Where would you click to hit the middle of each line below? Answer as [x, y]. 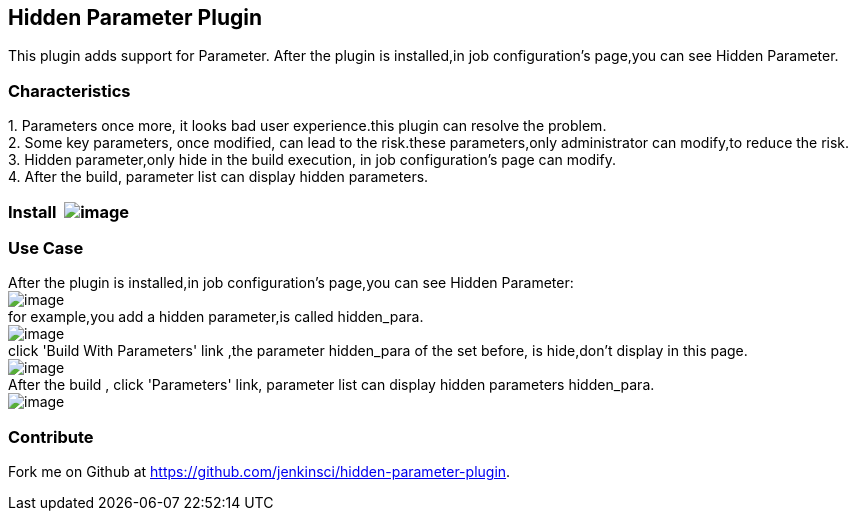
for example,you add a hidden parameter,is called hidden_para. [216, 317]
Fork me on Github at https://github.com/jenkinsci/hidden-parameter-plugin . [259, 472]
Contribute [51, 436]
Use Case [46, 247]
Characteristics [69, 90]
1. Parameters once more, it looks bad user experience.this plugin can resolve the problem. [307, 126]
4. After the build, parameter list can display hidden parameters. [218, 177]
